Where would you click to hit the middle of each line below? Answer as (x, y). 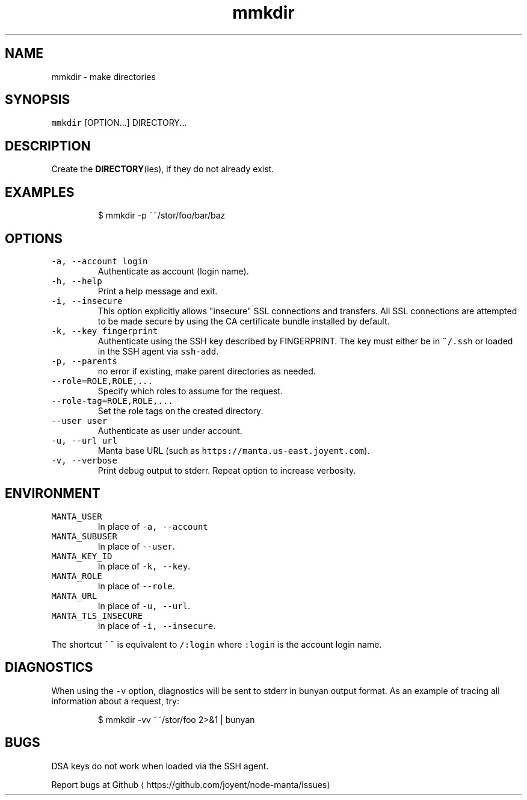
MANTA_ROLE (77, 576)
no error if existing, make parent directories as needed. (207, 371)
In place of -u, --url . (144, 606)
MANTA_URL (74, 596)
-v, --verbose (84, 460)
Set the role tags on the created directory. (180, 411)
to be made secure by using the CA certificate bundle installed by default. (244, 321)
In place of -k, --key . (144, 566)
